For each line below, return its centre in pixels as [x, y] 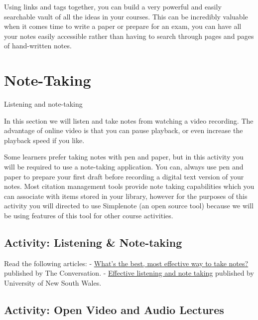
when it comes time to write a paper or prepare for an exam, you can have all [123, 26]
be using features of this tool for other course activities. [89, 216]
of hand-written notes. [38, 46]
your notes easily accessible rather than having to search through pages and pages [129, 36]
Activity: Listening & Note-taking [93, 242]
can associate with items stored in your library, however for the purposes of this [126, 196]
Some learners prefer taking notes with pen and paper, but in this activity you [124, 157]
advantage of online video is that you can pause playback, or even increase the [124, 130]
